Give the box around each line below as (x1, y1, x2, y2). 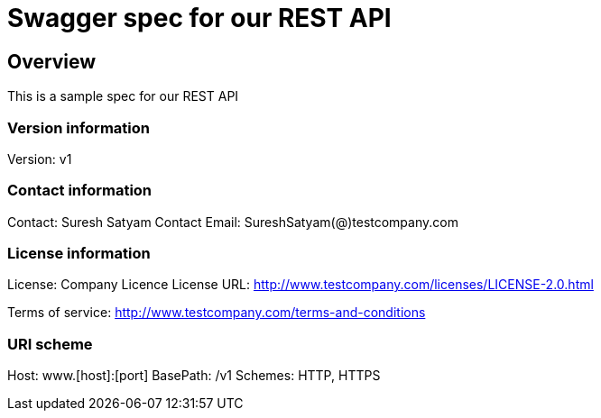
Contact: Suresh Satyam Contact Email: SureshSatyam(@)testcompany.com (7, 214, 458, 230)
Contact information (7, 181, 153, 200)
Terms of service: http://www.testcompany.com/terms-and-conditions (7, 304, 426, 321)
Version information (7, 118, 150, 137)
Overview (7, 50, 97, 73)
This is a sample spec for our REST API (7, 88, 239, 104)
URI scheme (7, 334, 93, 353)
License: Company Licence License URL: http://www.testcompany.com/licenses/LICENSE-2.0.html (7, 277, 594, 293)
